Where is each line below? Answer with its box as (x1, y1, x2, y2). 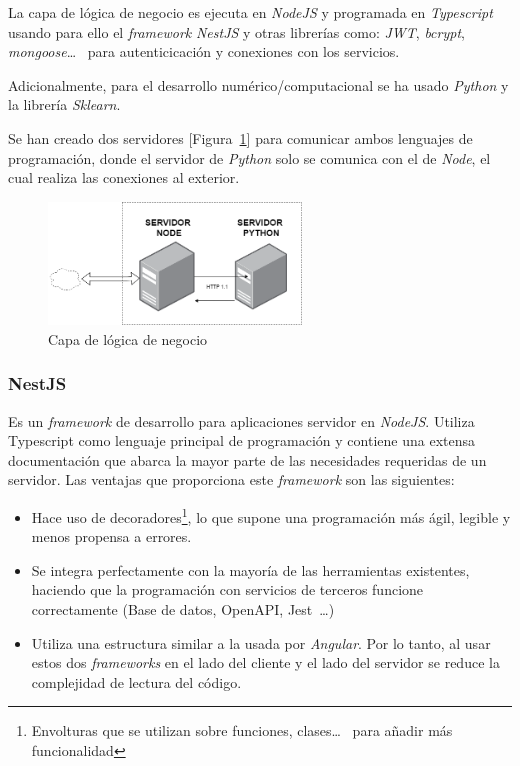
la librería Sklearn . (8, 94, 121, 115)
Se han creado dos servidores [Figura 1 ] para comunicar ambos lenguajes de (8, 127, 473, 148)
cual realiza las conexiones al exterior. (8, 167, 240, 188)
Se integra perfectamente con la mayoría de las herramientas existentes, (31, 559, 470, 580)
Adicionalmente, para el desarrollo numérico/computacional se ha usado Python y (8, 74, 509, 95)
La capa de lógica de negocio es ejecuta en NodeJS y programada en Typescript (8, 2, 493, 22)
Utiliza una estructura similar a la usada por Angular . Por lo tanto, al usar (31, 632, 491, 653)
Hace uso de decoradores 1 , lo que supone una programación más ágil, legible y (31, 503, 511, 527)
